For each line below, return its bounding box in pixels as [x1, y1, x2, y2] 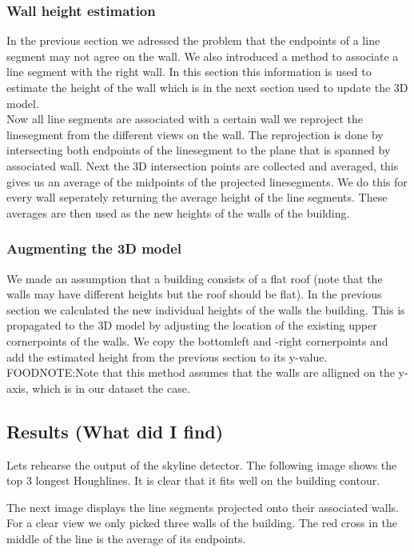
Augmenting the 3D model [6, 238, 182, 258]
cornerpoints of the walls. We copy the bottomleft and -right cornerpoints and [6, 332, 388, 349]
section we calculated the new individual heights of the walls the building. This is [6, 301, 405, 318]
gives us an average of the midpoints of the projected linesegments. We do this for [6, 173, 408, 190]
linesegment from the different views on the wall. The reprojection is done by [6, 126, 384, 142]
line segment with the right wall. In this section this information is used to [6, 63, 372, 80]
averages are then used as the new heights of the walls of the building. [6, 204, 350, 221]
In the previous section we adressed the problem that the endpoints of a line [6, 32, 380, 49]
